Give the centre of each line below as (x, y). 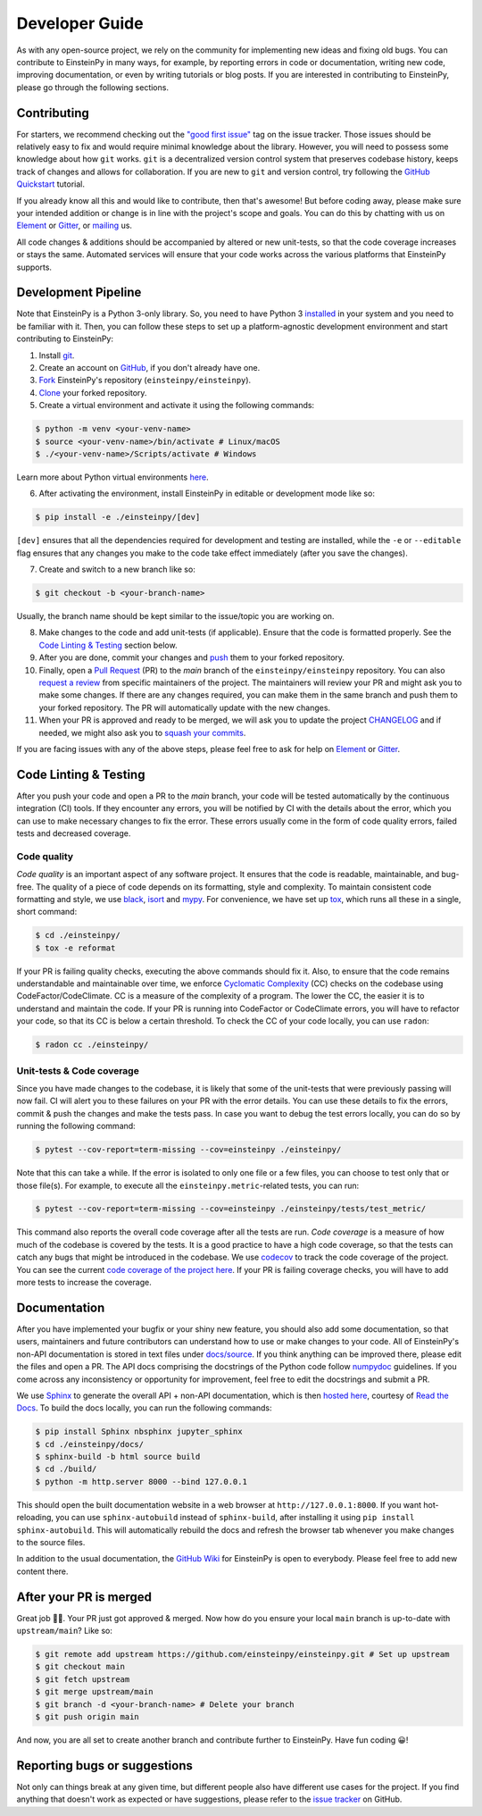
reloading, (35, 1518)
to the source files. (51, 1542)
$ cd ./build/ (66, 1469)
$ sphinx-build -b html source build (118, 1457)
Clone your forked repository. (93, 392)
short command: (47, 912)
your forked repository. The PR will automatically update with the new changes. (184, 707)
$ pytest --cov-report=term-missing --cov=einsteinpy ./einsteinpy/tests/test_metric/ (231, 1209)
